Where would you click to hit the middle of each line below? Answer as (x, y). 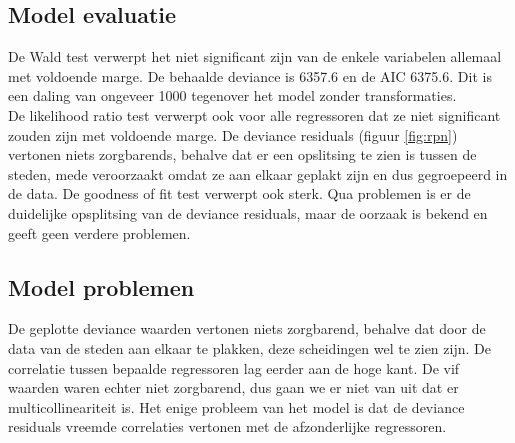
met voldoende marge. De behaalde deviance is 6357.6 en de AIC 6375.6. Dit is (250, 75)
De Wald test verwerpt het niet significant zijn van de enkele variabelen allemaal (255, 56)
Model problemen (101, 286)
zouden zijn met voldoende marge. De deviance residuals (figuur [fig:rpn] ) (233, 134)
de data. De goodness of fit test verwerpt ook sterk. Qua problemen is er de (239, 193)
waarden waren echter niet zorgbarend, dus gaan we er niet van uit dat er (233, 387)
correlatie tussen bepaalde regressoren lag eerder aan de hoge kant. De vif (234, 367)
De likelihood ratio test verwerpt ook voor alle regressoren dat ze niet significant (254, 114)
